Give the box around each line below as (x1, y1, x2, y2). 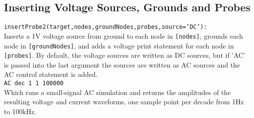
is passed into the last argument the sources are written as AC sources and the (4, 59, 240, 70)
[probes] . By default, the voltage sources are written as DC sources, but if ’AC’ (4, 50, 246, 60)
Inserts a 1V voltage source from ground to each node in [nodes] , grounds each (4, 30, 243, 41)
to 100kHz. (4, 106, 37, 116)
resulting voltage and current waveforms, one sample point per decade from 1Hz (4, 96, 244, 107)
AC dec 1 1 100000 (4, 80, 64, 87)
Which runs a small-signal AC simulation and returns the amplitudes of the (4, 87, 231, 97)
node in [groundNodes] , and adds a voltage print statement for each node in (4, 40, 234, 50)
